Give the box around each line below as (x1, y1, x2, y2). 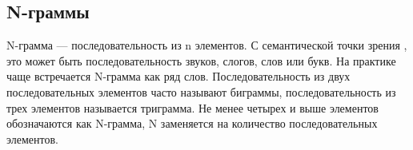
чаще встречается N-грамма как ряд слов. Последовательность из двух (6, 68, 351, 85)
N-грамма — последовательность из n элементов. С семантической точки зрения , (6, 37, 407, 53)
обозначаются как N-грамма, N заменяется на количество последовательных (6, 115, 378, 132)
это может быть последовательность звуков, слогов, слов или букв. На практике (6, 52, 396, 69)
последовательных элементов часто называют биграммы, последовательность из (6, 83, 396, 100)
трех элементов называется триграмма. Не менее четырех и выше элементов (6, 99, 379, 116)
